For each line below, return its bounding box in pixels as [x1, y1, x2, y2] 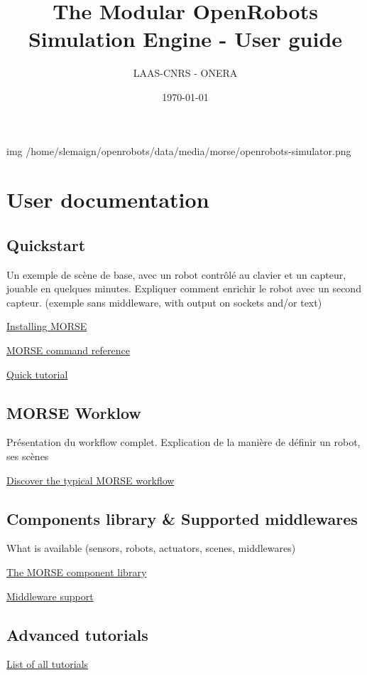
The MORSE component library [6, 565, 147, 580]
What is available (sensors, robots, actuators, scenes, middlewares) [6, 541, 296, 556]
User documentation [6, 185, 209, 214]
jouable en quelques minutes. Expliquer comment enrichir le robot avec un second [6, 281, 361, 296]
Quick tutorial [6, 366, 68, 381]
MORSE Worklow [6, 401, 141, 423]
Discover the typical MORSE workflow [6, 472, 175, 487]
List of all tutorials [6, 657, 89, 671]
